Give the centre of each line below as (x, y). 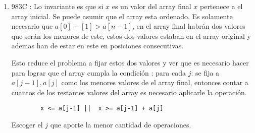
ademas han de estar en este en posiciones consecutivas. (97, 46)
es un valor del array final (151, 6)
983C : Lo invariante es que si (57, 6)
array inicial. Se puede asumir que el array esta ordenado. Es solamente (122, 16)
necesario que (32, 26)
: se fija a (205, 72)
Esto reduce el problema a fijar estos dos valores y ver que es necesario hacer (130, 62)
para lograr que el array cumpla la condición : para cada (98, 72)
